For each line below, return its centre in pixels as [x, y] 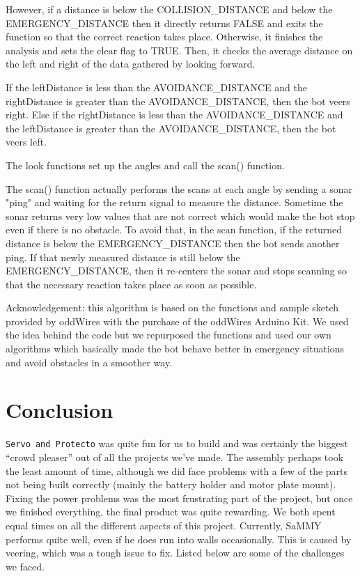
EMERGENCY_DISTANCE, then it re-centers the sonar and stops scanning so [176, 271]
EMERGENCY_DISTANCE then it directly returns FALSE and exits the [164, 23]
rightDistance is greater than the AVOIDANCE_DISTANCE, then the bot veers [178, 101]
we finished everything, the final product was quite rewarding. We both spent [171, 512]
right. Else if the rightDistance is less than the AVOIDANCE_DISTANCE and [174, 115]
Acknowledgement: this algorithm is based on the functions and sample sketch [172, 308]
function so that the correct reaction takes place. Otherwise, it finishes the [164, 37]
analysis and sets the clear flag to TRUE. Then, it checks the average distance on [179, 50]
